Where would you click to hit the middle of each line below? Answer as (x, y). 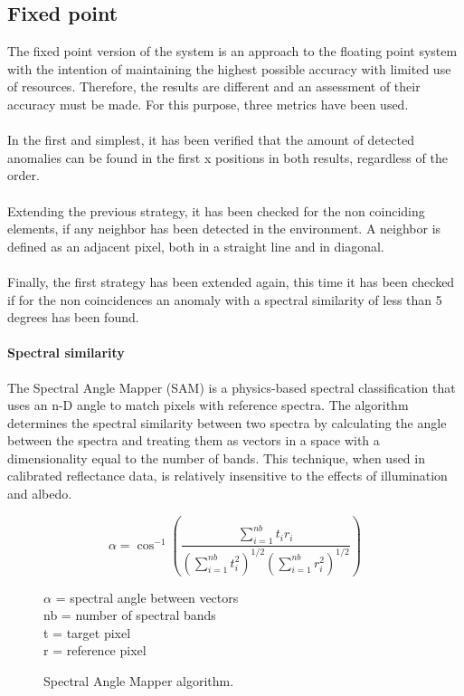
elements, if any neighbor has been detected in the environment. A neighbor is (224, 229)
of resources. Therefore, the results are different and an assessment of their (214, 86)
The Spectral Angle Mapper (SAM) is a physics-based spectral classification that (232, 387)
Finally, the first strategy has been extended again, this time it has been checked (231, 281)
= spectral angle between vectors (147, 597)
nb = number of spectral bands (130, 615)
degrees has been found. (73, 317)
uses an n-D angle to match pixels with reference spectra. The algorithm (208, 405)
